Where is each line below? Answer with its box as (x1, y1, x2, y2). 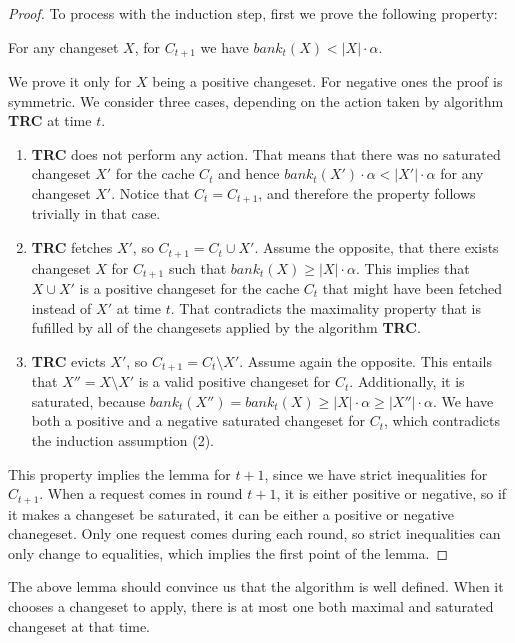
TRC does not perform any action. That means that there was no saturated (31, 143, 501, 164)
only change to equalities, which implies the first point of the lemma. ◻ (8, 542, 449, 563)
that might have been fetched (322, 277, 503, 298)
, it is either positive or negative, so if (276, 483, 507, 504)
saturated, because (31, 390, 146, 411)
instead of (31, 297, 92, 318)
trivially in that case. (31, 203, 161, 224)
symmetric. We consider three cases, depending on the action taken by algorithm (8, 90, 504, 111)
